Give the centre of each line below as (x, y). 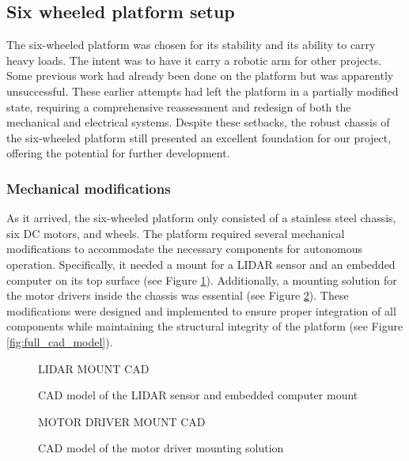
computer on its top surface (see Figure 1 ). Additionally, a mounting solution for (202, 280)
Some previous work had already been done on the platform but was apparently (200, 76)
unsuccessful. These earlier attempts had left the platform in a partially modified (203, 91)
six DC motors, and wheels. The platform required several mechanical (176, 233)
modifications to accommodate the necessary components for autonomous (184, 249)
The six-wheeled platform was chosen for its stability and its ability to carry (191, 45)
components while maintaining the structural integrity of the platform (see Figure (205, 326)
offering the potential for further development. (118, 153)
